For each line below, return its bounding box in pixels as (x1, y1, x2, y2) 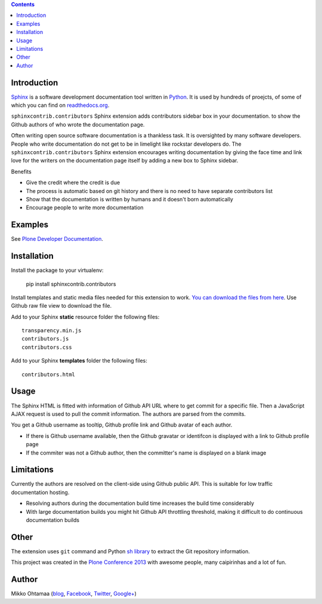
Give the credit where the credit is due (26, 179, 120, 186)
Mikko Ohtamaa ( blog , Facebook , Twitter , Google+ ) (11, 590, 137, 597)
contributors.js (21, 335, 69, 342)
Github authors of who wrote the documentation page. (11, 121, 145, 128)
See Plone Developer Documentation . (11, 235, 104, 243)
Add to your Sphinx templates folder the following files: (11, 357, 147, 364)
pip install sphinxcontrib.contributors (26, 280, 116, 287)
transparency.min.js (21, 327, 82, 334)
